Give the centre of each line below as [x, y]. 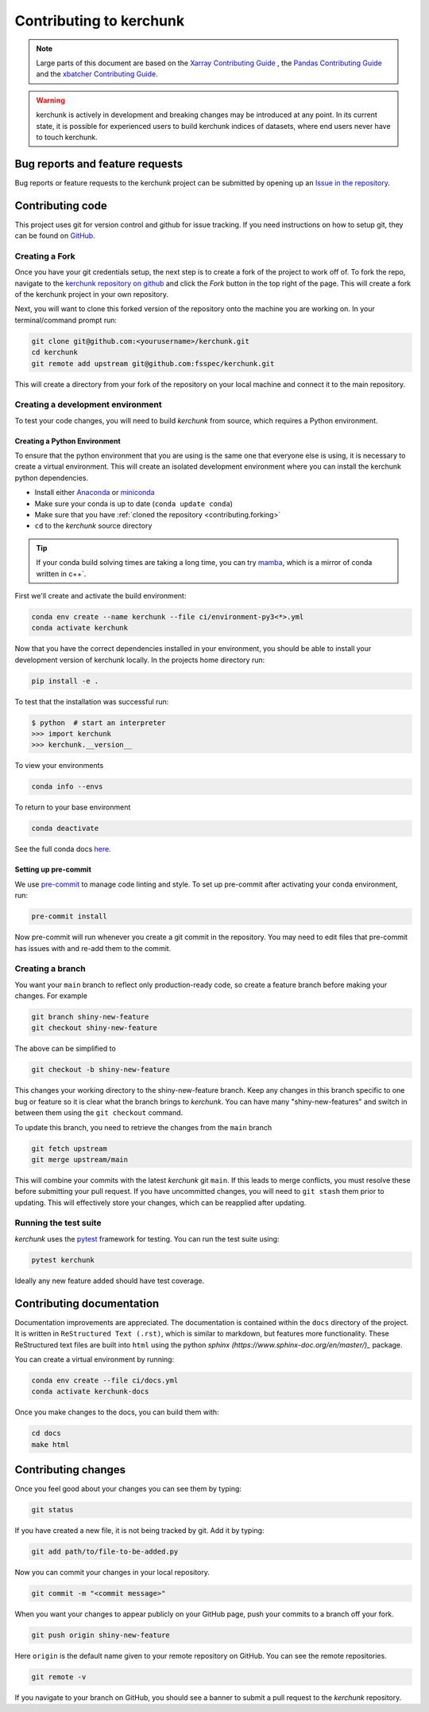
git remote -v [59, 1677]
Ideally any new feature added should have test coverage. [110, 1281]
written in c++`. [61, 574]
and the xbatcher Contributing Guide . [97, 74]
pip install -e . [65, 681]
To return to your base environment [73, 807]
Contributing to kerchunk [100, 21]
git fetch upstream [69, 1148]
